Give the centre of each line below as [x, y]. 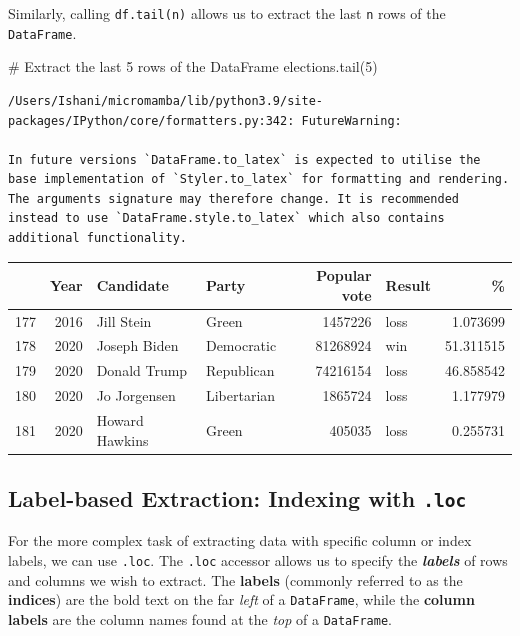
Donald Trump [142, 370]
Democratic [241, 345]
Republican [240, 370]
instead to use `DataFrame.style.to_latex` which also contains [226, 218]
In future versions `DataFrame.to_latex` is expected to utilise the [244, 159]
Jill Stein [124, 320]
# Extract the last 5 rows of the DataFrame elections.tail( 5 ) [193, 66]
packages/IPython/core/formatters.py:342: [151, 120]
